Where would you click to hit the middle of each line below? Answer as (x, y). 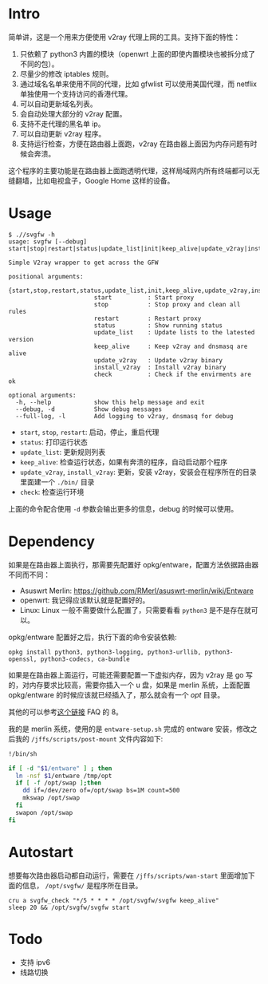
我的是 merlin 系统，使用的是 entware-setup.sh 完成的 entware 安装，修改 (129, 729)
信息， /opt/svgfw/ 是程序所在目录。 (82, 885)
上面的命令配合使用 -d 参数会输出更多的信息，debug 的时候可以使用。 (123, 508)
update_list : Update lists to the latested (174, 332)
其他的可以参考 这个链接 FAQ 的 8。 (66, 712)
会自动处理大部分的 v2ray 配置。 (73, 113)
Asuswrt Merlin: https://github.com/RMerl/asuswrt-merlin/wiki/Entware (136, 591)
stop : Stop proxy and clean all (167, 304)
